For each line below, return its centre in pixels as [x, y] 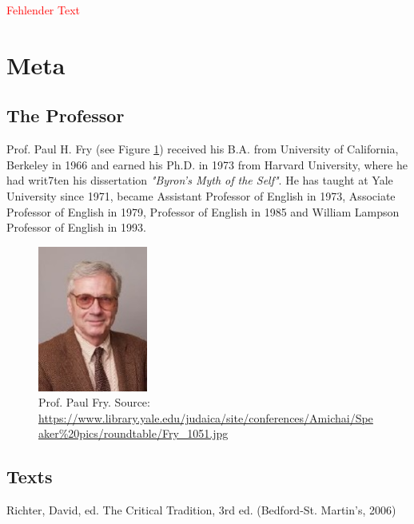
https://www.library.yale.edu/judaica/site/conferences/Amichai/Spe [206, 417]
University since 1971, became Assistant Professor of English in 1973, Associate [201, 195]
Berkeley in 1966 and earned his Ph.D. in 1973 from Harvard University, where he [207, 164]
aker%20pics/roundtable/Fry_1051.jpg [133, 433]
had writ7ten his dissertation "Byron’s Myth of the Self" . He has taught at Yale [200, 180]
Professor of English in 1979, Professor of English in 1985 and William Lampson [203, 211]
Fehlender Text [44, 10]
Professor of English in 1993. [76, 227]
